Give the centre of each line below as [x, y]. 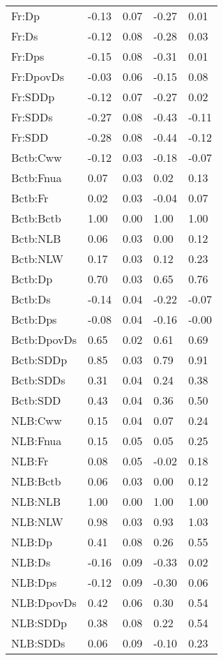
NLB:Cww [37, 420]
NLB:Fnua [37, 441]
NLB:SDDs [38, 643]
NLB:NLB [36, 501]
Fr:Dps [28, 56]
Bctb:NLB [36, 238]
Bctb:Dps [34, 319]
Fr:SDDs [32, 117]
